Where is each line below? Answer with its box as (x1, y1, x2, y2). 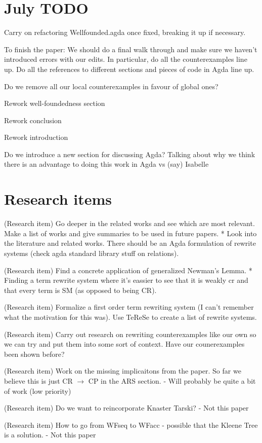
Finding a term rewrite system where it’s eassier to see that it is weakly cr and (4, 275, 248, 285)
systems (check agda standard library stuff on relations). (4, 247, 179, 258)
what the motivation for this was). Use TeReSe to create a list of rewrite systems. (4, 311, 257, 322)
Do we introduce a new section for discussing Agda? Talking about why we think (4, 149, 255, 159)
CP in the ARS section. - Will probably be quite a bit (88, 375, 256, 386)
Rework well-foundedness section (4, 98, 105, 108)
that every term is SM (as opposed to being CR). (4, 284, 157, 295)
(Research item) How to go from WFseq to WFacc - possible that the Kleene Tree (4, 419, 258, 430)
